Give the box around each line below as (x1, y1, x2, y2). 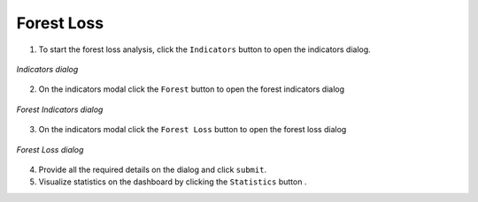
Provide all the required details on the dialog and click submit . (38, 164, 267, 175)
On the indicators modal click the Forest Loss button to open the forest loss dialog (38, 124, 347, 135)
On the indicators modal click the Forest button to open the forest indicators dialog (38, 84, 345, 94)
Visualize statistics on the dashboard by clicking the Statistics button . (38, 176, 307, 187)
